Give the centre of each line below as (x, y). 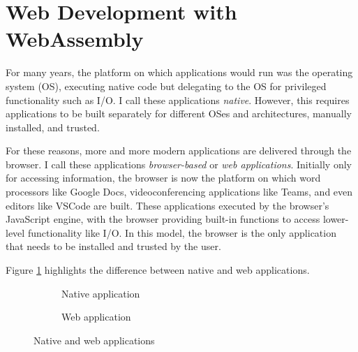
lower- (336, 219)
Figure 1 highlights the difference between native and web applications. (158, 270)
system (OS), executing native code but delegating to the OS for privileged (166, 86)
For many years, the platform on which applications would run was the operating (179, 72)
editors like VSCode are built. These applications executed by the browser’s (167, 205)
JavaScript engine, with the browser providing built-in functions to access (163, 219)
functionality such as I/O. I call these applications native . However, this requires (178, 100)
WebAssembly (75, 39)
